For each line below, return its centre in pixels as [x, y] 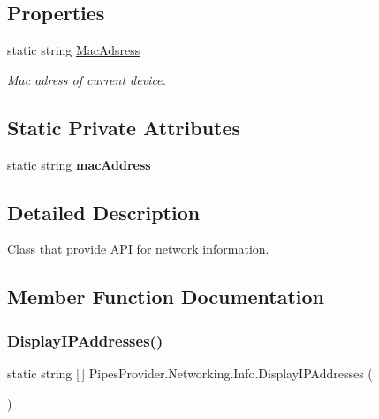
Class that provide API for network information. [138, 249]
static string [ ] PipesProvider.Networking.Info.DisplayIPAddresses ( [190, 373]
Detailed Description [104, 212]
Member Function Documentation [166, 297]
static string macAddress [79, 164]
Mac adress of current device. [87, 79]
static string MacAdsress [74, 50]
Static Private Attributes [124, 127]
